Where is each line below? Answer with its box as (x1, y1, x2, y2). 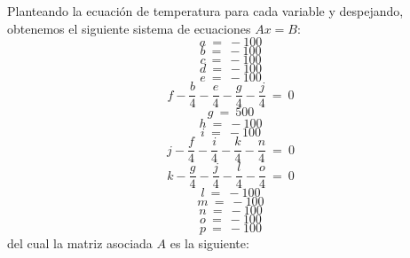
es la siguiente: (170, 234, 249, 253)
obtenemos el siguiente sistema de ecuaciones (7, 19, 251, 37)
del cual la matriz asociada (7, 234, 153, 253)
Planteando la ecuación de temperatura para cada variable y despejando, (7, 2, 404, 20)
